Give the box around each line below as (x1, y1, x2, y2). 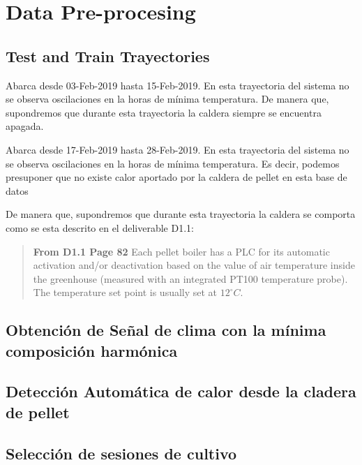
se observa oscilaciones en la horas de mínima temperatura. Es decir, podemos (6, 156, 340, 170)
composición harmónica (6, 339, 178, 361)
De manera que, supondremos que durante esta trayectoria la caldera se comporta (6, 207, 356, 221)
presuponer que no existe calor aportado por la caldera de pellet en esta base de (6, 170, 347, 184)
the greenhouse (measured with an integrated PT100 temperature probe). (33, 271, 348, 286)
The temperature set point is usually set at (33, 285, 218, 300)
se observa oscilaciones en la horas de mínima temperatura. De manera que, (6, 91, 329, 106)
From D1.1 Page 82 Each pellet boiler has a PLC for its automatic (33, 244, 330, 258)
